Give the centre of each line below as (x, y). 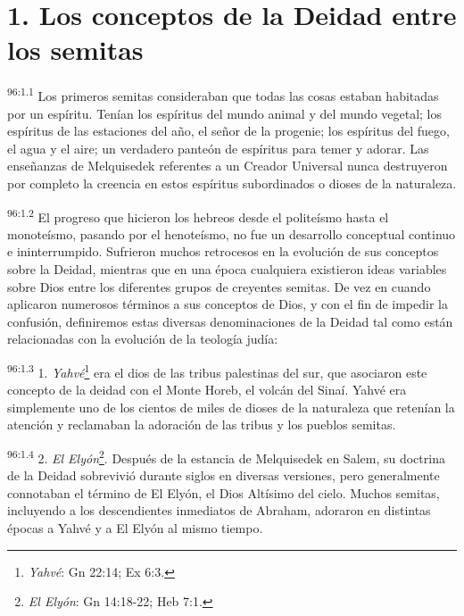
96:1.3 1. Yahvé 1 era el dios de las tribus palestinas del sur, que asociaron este (217, 370)
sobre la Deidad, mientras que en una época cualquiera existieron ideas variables (227, 268)
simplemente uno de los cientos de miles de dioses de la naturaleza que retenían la (231, 407)
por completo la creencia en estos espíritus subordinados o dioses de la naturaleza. (232, 183)
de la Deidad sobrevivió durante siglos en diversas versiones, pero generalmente (224, 475)
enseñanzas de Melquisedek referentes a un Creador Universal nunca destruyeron (228, 166)
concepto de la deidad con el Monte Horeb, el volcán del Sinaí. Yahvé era (207, 390)
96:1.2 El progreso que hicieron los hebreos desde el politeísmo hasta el (198, 215)
